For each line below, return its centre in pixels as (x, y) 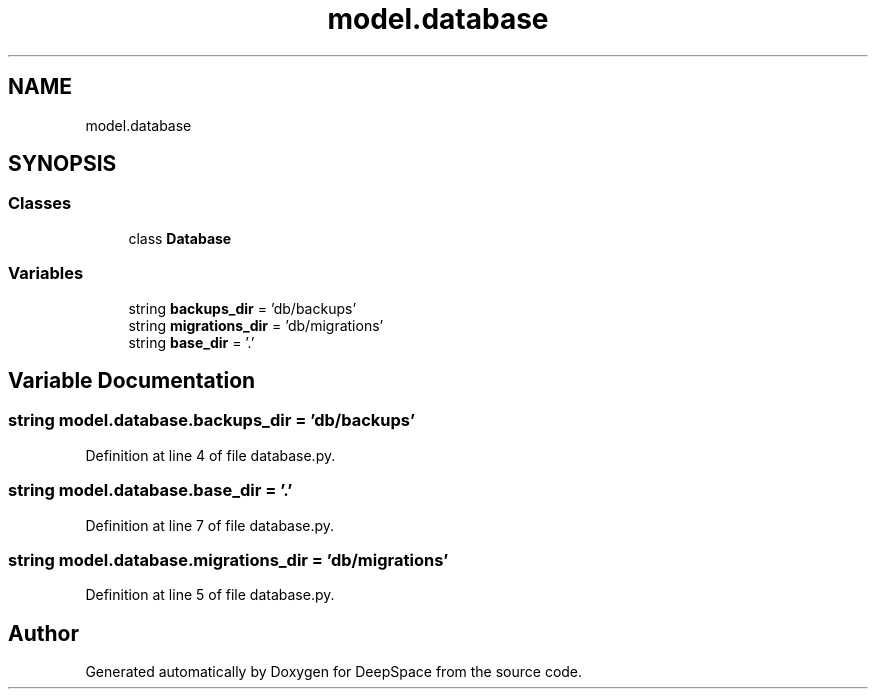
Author (43, 633)
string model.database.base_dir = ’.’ (150, 490)
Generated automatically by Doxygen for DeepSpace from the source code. (334, 672)
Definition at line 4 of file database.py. (210, 455)
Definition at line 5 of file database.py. (210, 595)
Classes (40, 203)
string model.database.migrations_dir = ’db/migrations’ (228, 559)
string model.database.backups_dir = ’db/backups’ (212, 420)
